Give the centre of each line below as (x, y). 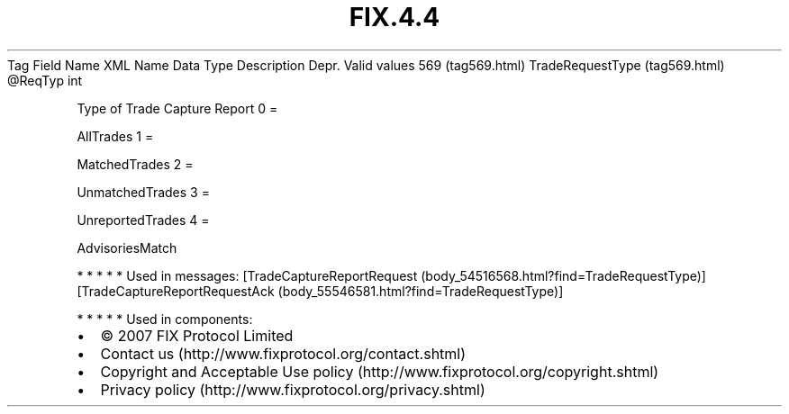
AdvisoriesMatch (127, 247)
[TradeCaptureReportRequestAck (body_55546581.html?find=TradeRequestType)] (320, 291)
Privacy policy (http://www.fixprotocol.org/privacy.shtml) (293, 389)
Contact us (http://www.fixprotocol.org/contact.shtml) (283, 353)
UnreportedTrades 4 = (143, 220)
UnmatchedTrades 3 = (143, 192)
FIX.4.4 (394, 17)
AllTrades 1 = (115, 136)
